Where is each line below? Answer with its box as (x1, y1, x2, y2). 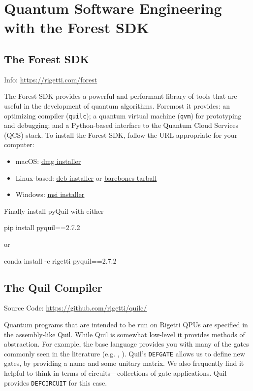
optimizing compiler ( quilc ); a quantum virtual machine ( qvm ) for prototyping (4, 110, 242, 120)
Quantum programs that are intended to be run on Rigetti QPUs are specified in (4, 319, 248, 329)
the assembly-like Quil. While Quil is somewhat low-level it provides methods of (4, 329, 245, 339)
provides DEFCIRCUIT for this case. (4, 377, 107, 388)
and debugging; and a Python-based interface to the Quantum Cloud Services (4, 120, 239, 130)
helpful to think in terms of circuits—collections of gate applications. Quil (4, 367, 227, 378)
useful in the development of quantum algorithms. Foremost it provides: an (4, 100, 230, 111)
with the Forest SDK (4, 17, 149, 38)
